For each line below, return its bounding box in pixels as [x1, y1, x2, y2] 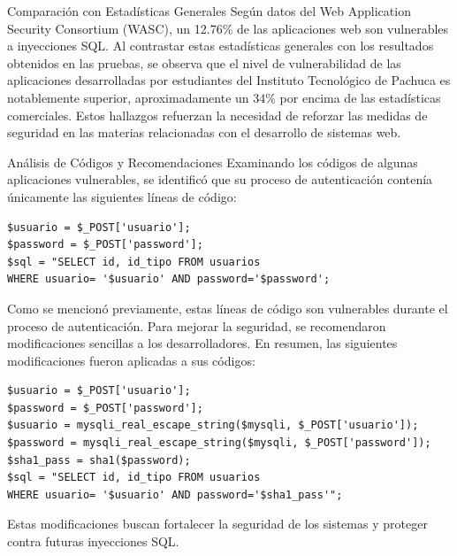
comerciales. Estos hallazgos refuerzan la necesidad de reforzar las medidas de [7, 105, 428, 124]
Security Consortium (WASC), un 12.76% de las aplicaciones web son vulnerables [7, 19, 449, 37]
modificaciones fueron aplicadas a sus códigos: [7, 351, 255, 369]
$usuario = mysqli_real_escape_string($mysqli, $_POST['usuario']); [7, 419, 419, 432]
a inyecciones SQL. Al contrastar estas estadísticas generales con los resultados [7, 36, 434, 55]
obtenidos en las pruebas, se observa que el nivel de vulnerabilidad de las [7, 53, 401, 72]
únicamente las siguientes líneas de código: [7, 187, 237, 205]
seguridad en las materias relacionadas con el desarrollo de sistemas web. [7, 123, 401, 142]
